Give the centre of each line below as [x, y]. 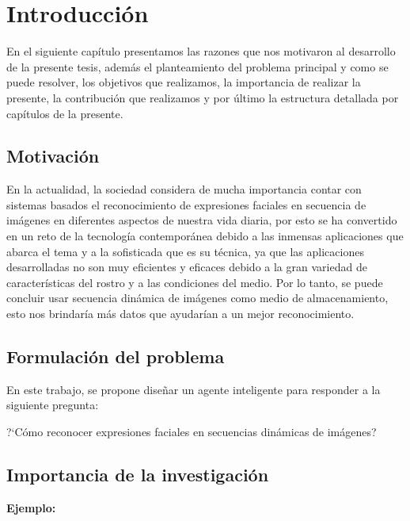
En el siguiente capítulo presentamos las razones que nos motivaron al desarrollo [201, 51]
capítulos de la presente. [65, 113]
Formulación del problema [116, 356]
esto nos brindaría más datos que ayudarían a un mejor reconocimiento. [180, 314]
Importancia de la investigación [138, 475]
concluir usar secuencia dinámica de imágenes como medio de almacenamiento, [197, 298]
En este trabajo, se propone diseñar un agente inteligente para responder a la [194, 389]
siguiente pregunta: [53, 405]
